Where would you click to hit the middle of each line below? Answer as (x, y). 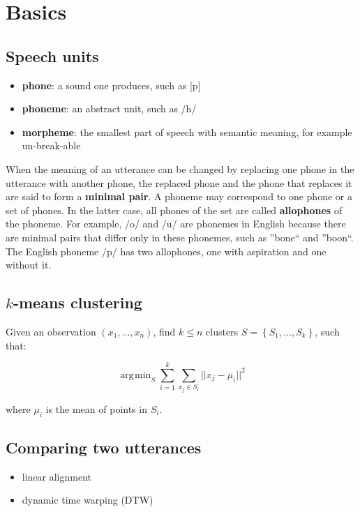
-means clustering (77, 302)
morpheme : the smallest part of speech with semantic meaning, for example (187, 131)
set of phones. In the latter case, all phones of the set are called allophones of (174, 210)
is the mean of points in (96, 408)
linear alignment (57, 476)
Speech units (52, 55)
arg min (136, 375)
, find (164, 331)
